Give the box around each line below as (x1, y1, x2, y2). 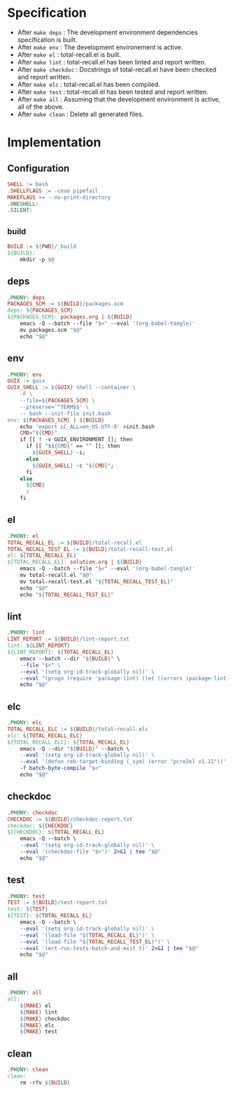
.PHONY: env (7, 371, 42, 378)
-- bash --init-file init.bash (20, 410, 111, 417)
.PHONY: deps (7, 294, 45, 301)
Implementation (7, 134, 101, 151)
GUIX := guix (7, 377, 45, 384)
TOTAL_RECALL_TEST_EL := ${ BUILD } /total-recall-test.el (7, 545, 173, 552)
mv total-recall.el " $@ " (20, 572, 92, 579)
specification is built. (17, 35, 78, 43)
